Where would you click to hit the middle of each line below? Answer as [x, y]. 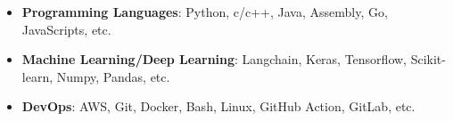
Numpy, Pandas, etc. [113, 76]
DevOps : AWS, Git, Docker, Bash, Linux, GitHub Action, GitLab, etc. [218, 106]
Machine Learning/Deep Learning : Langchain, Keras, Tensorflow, [214, 59]
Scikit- [428, 59]
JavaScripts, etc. [66, 29]
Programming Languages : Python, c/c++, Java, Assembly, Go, [205, 12]
